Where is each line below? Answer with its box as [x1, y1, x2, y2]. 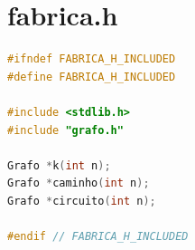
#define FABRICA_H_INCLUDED [7, 70, 176, 83]
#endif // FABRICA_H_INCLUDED [7, 230, 189, 244]
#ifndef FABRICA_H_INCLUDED [7, 53, 176, 66]
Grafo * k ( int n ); [7, 159, 111, 172]
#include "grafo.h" [7, 123, 124, 137]
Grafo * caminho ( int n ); [7, 177, 150, 190]
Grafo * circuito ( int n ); [7, 194, 156, 207]
